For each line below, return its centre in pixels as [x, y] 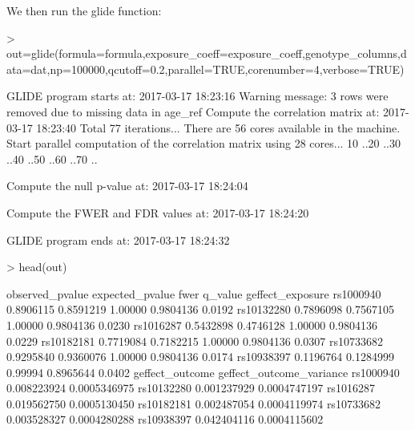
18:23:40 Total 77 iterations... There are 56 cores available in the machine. [218, 127]
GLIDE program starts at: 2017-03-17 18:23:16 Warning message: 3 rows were [197, 96]
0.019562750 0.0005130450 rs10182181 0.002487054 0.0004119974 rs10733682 [193, 403]
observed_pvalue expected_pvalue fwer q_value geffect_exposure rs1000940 [194, 293]
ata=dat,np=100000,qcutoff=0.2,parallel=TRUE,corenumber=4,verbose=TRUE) [205, 69]
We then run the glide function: [84, 10]
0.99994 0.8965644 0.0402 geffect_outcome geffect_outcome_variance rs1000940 [203, 372]
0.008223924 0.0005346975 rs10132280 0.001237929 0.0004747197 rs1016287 [191, 388]
